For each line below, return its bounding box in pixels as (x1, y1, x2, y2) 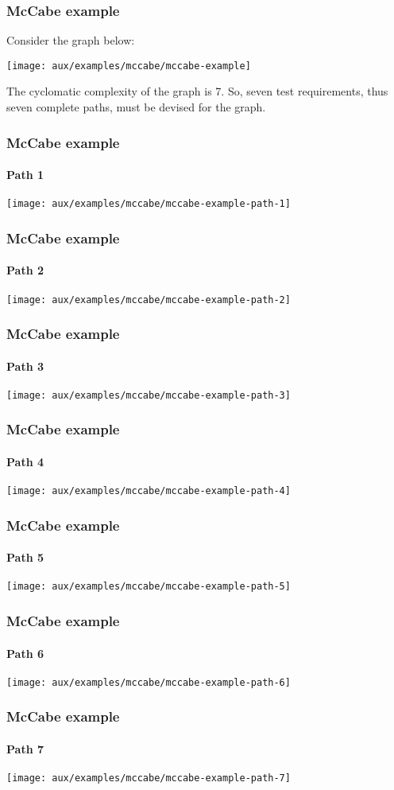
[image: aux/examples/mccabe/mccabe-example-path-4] (6, 485, 291, 497)
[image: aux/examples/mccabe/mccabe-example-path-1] (6, 198, 291, 210)
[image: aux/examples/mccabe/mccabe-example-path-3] (6, 389, 291, 401)
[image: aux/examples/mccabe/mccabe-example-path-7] (6, 772, 291, 784)
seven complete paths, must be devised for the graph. (6, 99, 266, 115)
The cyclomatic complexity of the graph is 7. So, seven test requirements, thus (6, 83, 388, 99)
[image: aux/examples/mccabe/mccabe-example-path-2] (6, 294, 291, 305)
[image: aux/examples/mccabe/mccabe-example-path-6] (6, 676, 291, 688)
